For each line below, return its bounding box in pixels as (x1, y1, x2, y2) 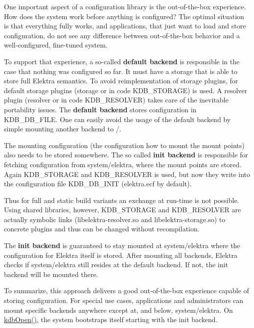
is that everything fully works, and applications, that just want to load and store (4, 21, 246, 31)
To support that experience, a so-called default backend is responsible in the (4, 56, 240, 66)
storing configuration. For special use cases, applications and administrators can (4, 295, 244, 305)
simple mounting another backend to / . (4, 124, 121, 134)
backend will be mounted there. (4, 269, 98, 279)
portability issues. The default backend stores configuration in (4, 104, 197, 114)
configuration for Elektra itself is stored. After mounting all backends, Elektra (4, 250, 237, 260)
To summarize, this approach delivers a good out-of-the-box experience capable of (4, 285, 249, 296)
